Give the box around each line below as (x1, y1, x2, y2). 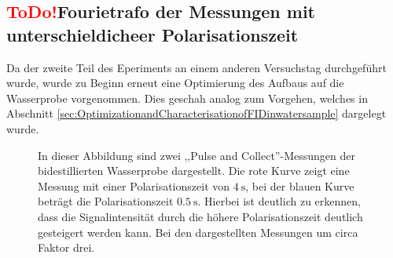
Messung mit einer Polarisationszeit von (38, 177, 230, 194)
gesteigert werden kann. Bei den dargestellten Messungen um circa (38, 223, 358, 240)
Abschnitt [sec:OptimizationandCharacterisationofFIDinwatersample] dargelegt (6, 105, 387, 122)
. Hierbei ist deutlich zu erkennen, (197, 193, 361, 209)
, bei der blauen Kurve (245, 177, 354, 194)
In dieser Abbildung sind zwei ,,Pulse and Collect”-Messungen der (38, 147, 355, 163)
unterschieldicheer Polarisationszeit (6, 22, 299, 46)
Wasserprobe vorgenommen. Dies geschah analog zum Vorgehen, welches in (6, 89, 368, 106)
